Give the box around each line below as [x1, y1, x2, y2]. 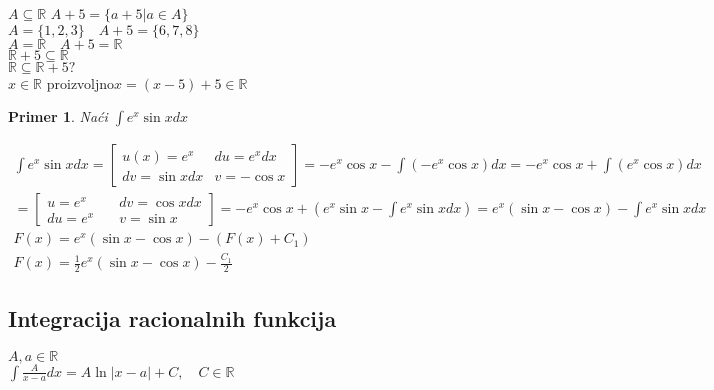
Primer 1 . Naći [8, 106, 108, 127]
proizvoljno [46, 72, 115, 93]
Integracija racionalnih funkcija [8, 303, 337, 334]
